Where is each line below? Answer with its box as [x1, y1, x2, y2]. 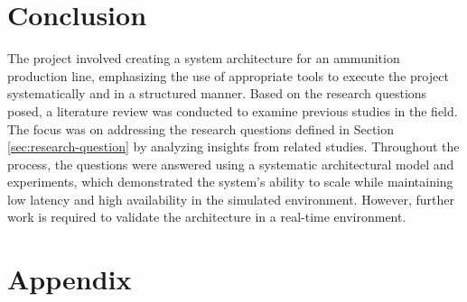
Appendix [7, 261, 132, 297]
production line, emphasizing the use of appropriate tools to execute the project [7, 66, 449, 85]
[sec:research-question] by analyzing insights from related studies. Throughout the [7, 137, 460, 156]
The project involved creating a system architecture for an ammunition [7, 49, 400, 68]
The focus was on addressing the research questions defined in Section [7, 119, 395, 138]
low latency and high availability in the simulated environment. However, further [7, 189, 454, 208]
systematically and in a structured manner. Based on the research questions [7, 84, 427, 103]
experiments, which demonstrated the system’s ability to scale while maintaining [7, 172, 453, 191]
